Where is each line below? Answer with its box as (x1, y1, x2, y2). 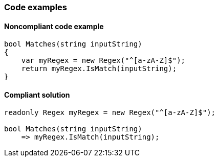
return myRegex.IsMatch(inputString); (21, 64, 177, 73)
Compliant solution (4, 90, 70, 99)
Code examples (4, 2, 68, 12)
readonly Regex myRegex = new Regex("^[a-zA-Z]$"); (4, 108, 216, 117)
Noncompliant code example (4, 21, 104, 31)
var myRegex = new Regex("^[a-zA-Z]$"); (21, 56, 186, 65)
